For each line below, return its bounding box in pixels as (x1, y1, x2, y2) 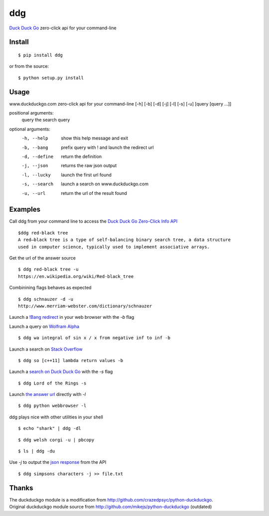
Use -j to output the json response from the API (9, 459, 107, 465)
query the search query (21, 117, 70, 123)
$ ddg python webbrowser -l (18, 403, 87, 408)
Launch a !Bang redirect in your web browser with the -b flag (9, 314, 134, 320)
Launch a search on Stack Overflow (9, 346, 83, 352)
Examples (9, 205, 41, 214)
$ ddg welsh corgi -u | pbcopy (18, 437, 95, 443)
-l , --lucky (21, 172, 51, 178)
